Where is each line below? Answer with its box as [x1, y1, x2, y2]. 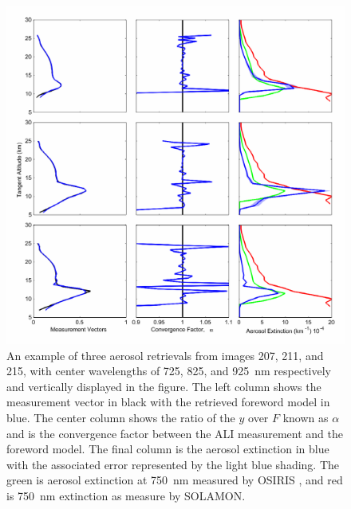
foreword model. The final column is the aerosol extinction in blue [6, 440, 329, 457]
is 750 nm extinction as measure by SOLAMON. [6, 487, 246, 503]
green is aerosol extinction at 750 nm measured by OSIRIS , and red [6, 472, 343, 488]
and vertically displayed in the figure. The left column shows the [6, 378, 321, 394]
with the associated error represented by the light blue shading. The [6, 456, 340, 472]
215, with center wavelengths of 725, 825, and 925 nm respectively [6, 362, 331, 379]
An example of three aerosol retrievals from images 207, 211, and [6, 347, 324, 363]
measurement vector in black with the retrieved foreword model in [6, 393, 330, 410]
